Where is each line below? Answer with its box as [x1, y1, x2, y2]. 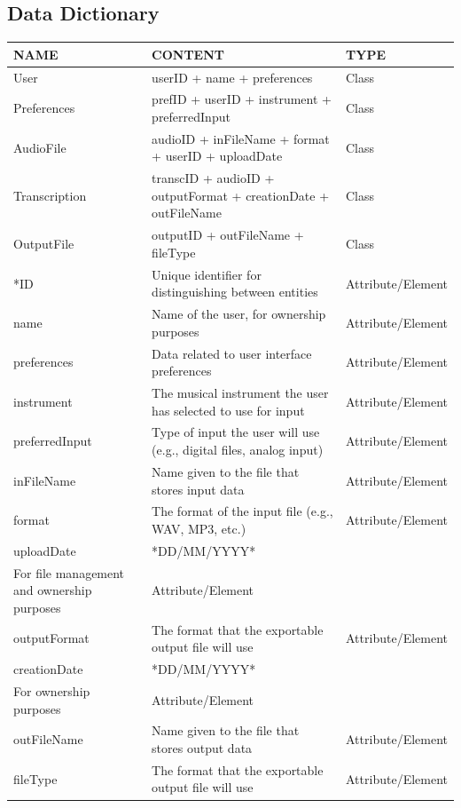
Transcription [13, 186, 87, 204]
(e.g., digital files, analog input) [152, 440, 324, 459]
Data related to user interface [152, 344, 312, 362]
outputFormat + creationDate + [152, 186, 330, 204]
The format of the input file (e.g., [152, 502, 333, 520]
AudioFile [13, 138, 66, 156]
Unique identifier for [152, 265, 262, 283]
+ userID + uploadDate [152, 147, 283, 165]
